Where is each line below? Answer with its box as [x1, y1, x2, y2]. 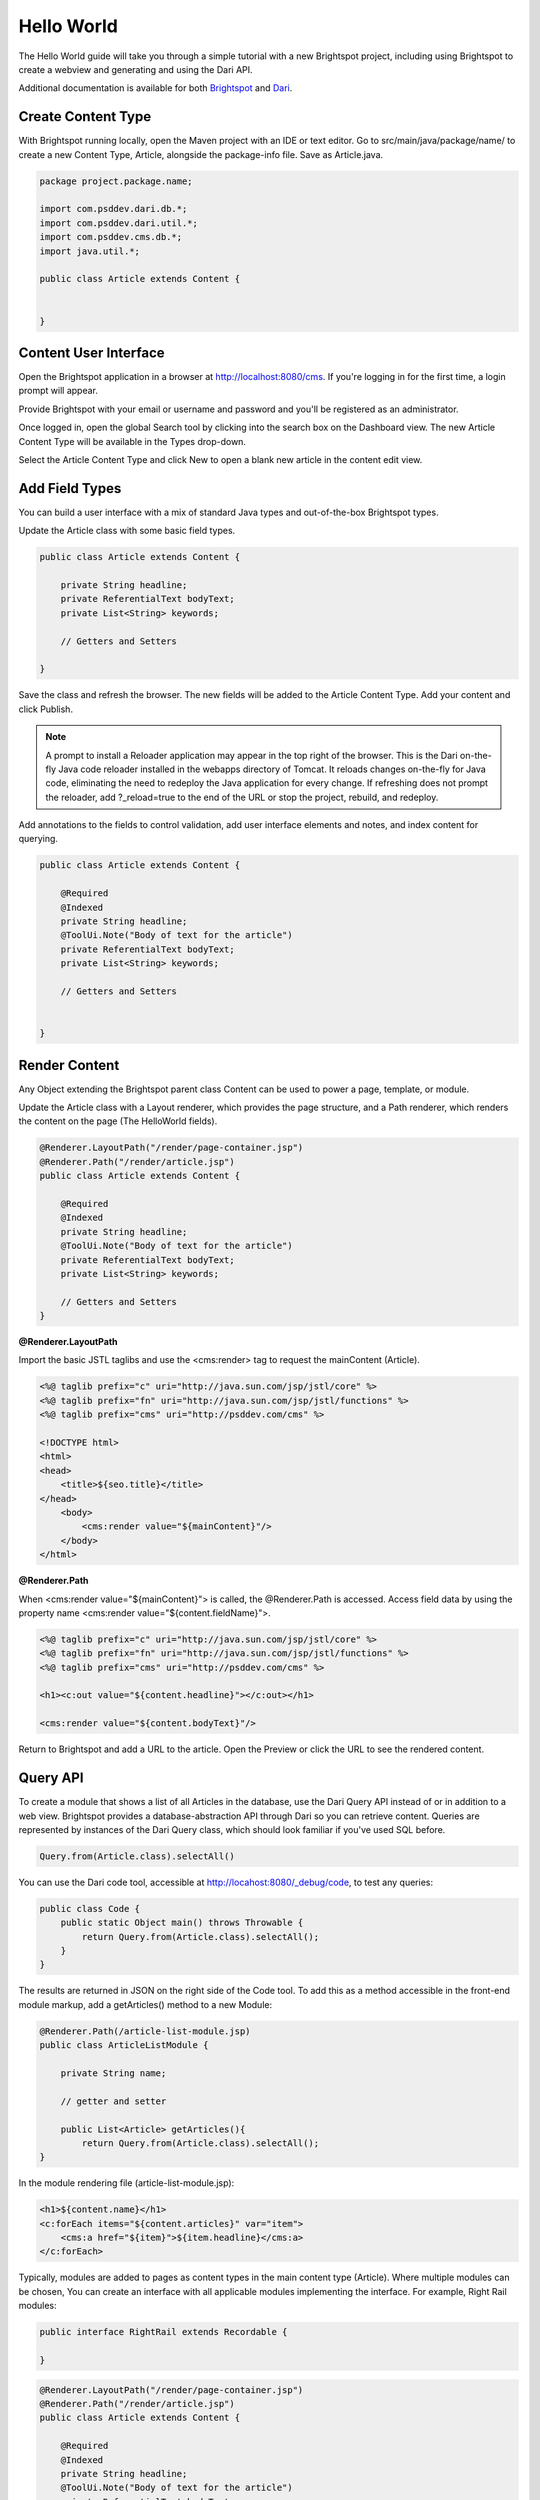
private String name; [60, 2067, 167, 2079]
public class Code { [39, 1903, 140, 1914]
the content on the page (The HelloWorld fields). [18, 1115, 218, 1127]
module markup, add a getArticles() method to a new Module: [18, 1998, 273, 2010]
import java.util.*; [39, 245, 140, 257]
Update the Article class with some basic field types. [18, 525, 236, 537]
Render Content [18, 1056, 120, 1074]
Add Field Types [18, 480, 122, 497]
